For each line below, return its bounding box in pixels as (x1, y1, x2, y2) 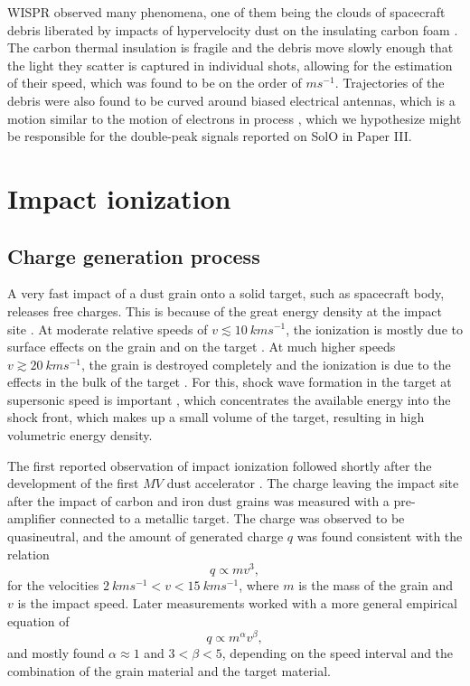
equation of (7, 611, 70, 630)
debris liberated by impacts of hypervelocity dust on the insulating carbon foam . (7, 20, 458, 39)
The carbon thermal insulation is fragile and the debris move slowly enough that (7, 38, 454, 57)
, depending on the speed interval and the (221, 644, 454, 663)
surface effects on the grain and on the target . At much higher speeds (7, 337, 396, 356)
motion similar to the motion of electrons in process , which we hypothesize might (7, 108, 462, 127)
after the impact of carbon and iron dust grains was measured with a (7, 491, 390, 510)
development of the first (7, 474, 139, 493)
